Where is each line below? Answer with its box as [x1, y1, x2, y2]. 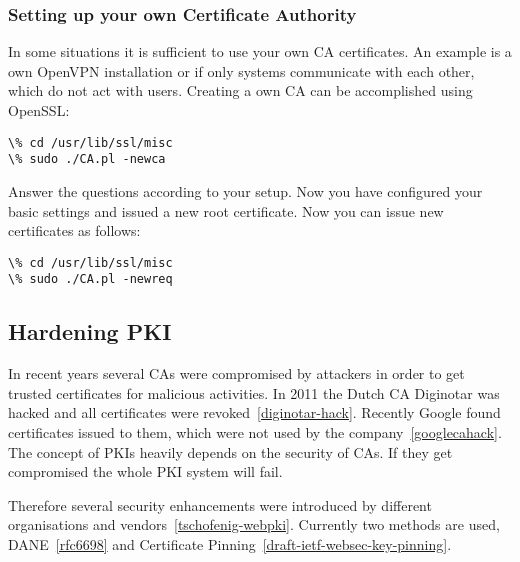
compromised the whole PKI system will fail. [8, 461, 283, 482]
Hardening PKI [8, 316, 172, 347]
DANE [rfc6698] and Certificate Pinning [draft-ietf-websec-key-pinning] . [8, 533, 452, 554]
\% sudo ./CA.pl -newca [8, 152, 166, 167]
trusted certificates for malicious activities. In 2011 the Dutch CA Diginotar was [8, 382, 500, 403]
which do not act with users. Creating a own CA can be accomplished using [8, 80, 473, 101]
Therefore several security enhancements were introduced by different [8, 494, 432, 515]
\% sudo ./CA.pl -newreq [8, 272, 173, 287]
